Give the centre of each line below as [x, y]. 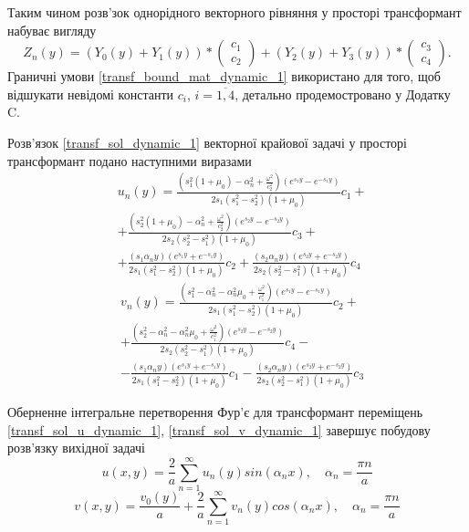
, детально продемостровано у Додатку [343, 94]
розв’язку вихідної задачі [76, 448]
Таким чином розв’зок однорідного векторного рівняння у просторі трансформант [234, 12]
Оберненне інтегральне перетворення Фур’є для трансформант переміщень [215, 412]
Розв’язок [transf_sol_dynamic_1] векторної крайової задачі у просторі [208, 142]
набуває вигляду [52, 30]
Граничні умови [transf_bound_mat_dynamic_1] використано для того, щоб [224, 76]
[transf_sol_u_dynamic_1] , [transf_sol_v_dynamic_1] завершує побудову [219, 429]
